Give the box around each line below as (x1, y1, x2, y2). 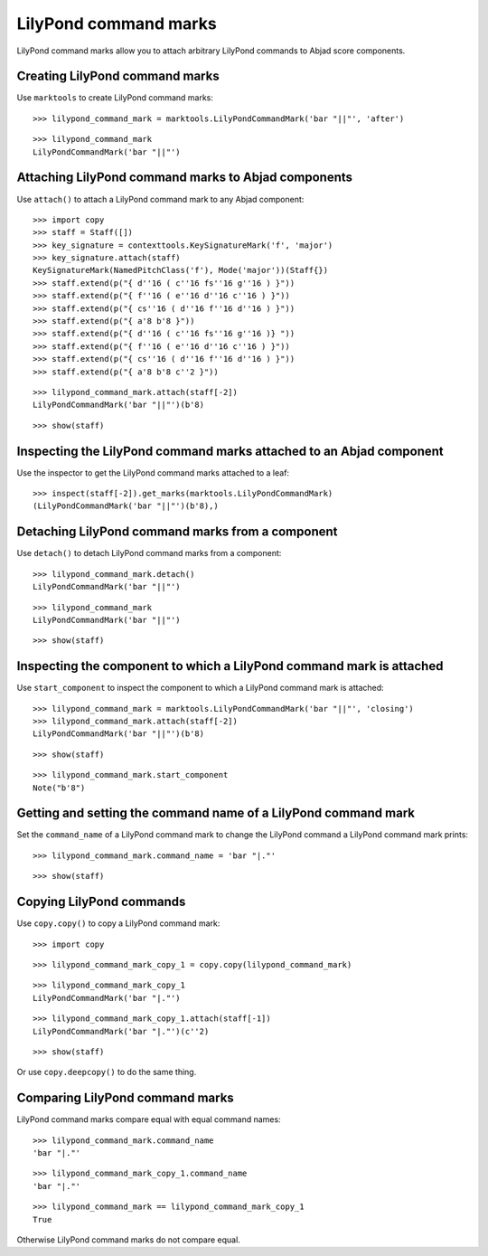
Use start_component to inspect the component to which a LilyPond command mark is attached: (16, 683, 384, 694)
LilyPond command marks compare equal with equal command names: (16, 1114, 281, 1125)
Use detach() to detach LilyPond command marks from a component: (16, 548, 282, 559)
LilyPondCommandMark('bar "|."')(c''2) (33, 1026, 210, 1036)
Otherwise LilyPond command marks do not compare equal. (16, 1234, 241, 1245)
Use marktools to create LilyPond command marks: (16, 92, 214, 103)
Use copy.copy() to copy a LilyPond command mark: (16, 918, 221, 929)
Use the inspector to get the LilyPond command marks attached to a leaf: (16, 467, 289, 478)
